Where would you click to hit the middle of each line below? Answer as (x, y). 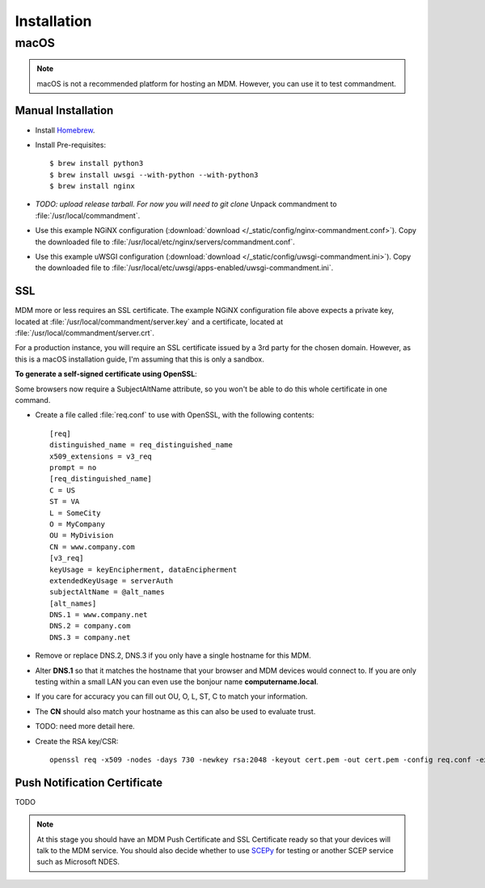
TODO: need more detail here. (85, 726)
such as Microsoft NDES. (78, 862)
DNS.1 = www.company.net (99, 615)
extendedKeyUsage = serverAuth (112, 581)
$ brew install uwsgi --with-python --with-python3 (154, 175)
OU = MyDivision (82, 535)
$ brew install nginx (92, 186)
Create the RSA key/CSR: (77, 741)
